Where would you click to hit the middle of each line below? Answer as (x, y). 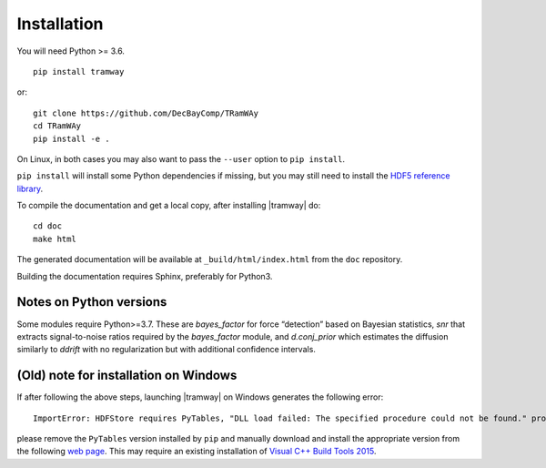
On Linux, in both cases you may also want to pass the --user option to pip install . (181, 158)
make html (55, 239)
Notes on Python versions (92, 302)
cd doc (48, 226)
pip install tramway (79, 71)
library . (30, 188)
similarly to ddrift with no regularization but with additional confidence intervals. (166, 350)
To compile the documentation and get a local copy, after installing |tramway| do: (169, 206)
